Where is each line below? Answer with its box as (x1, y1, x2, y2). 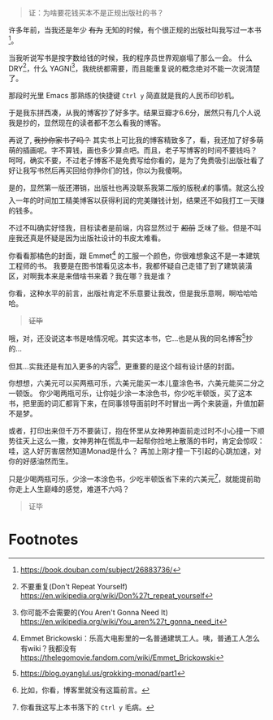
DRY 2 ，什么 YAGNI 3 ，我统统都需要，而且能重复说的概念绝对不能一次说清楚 (8, 62, 260, 73)
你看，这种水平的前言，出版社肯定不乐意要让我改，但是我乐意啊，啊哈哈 (8, 288, 250, 298)
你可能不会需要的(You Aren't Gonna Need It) (19, 607, 169, 617)
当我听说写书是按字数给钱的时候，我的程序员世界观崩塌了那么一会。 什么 (8, 53, 253, 63)
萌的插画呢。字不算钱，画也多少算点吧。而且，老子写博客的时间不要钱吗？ (8, 145, 258, 155)
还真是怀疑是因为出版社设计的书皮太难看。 (22, 233, 165, 243)
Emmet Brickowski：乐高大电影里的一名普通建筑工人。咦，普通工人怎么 (19, 633, 260, 643)
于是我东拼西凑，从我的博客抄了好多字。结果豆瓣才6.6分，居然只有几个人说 (8, 108, 262, 118)
